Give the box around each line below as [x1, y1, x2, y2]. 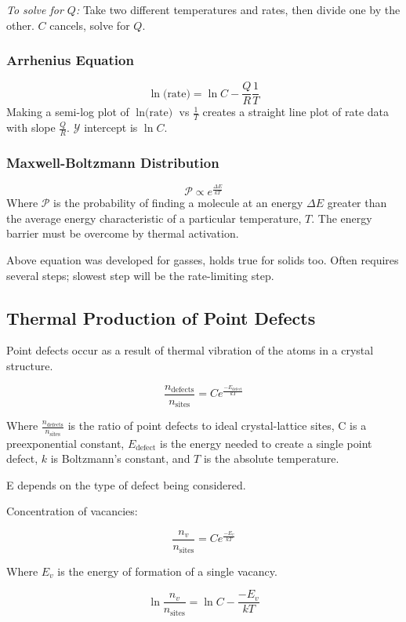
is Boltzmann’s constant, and [50, 450, 190, 467]
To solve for [6, 2, 63, 17]
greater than [327, 195, 387, 211]
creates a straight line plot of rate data [202, 104, 390, 120]
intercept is [84, 119, 138, 136]
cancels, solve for [49, 16, 130, 33]
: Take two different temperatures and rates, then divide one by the [75, 2, 401, 17]
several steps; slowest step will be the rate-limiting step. [6, 267, 274, 283]
